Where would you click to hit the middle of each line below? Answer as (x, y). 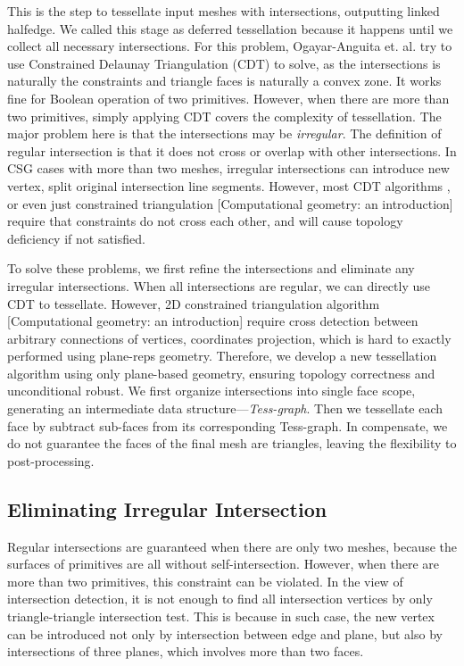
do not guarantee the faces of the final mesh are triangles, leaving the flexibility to (232, 443)
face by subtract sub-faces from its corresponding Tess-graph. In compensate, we (228, 425)
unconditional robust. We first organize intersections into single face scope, (211, 391)
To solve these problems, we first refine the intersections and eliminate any (211, 268)
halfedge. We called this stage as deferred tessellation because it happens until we (230, 28)
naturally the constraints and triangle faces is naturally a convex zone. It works (224, 81)
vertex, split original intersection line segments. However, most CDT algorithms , (229, 185)
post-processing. (51, 460)
